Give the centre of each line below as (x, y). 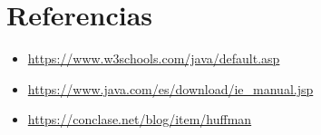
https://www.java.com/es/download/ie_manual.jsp (170, 88)
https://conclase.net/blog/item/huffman (140, 119)
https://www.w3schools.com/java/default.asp (154, 58)
